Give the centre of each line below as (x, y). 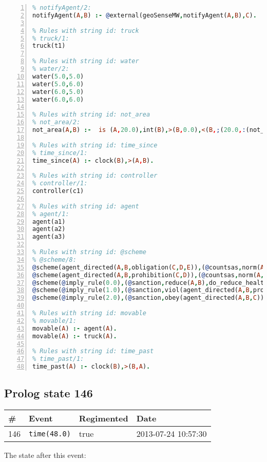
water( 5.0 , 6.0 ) (58, 84)
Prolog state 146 (49, 393)
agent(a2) (49, 229)
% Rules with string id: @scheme (89, 252)
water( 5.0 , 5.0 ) (58, 76)
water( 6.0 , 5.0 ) (58, 92)
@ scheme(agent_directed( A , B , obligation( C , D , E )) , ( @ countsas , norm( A (148, 267)
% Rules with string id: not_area (91, 115)
